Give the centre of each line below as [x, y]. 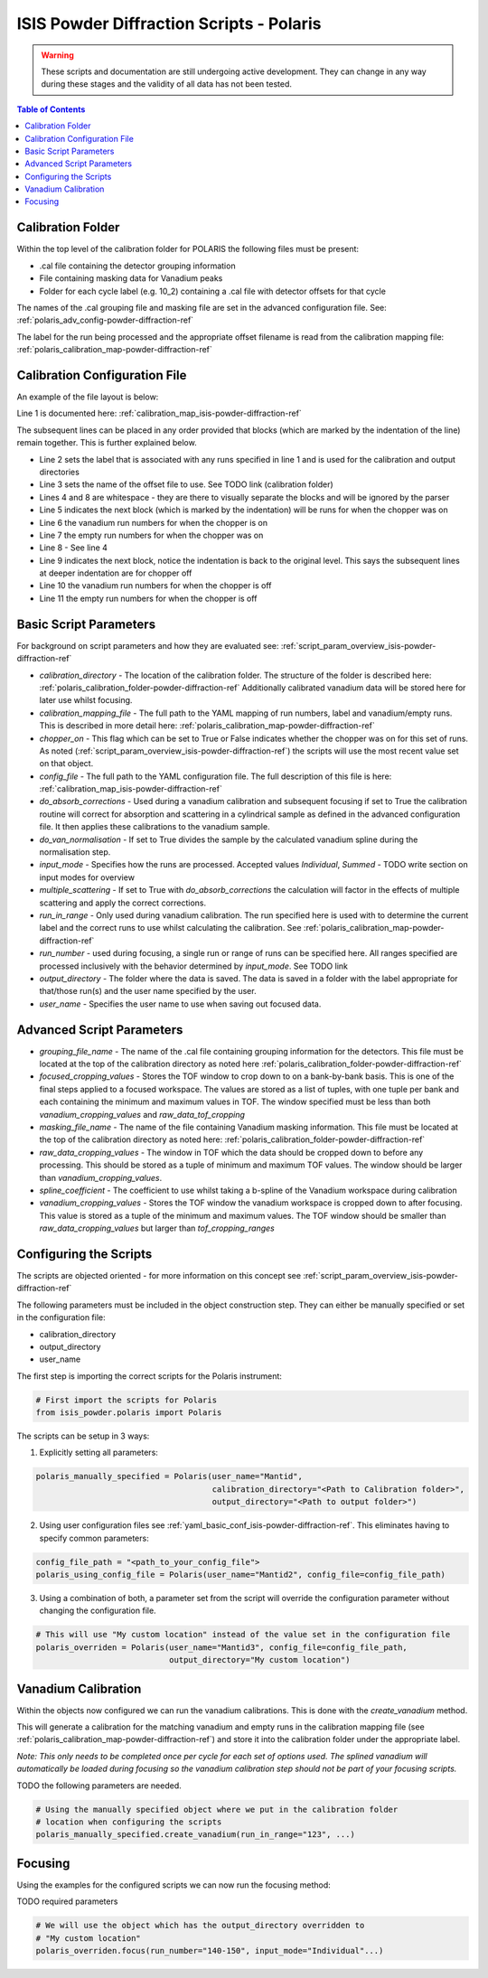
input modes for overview [87, 877]
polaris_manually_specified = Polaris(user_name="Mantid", [169, 1476]
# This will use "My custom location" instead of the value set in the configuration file [243, 1635]
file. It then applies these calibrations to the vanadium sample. [155, 827]
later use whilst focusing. [86, 700]
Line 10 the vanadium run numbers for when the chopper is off [155, 586]
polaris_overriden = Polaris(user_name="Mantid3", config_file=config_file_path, [222, 1647]
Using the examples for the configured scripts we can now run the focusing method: [174, 1885]
